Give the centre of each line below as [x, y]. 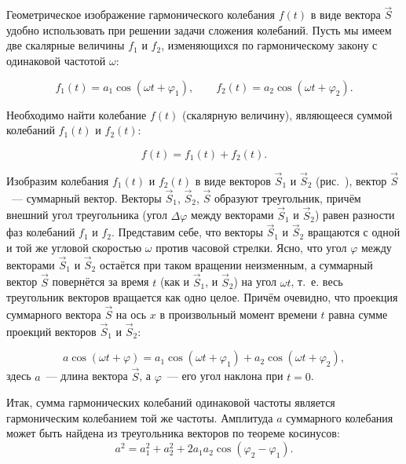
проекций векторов [51, 331]
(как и [175, 281]
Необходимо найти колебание [77, 114]
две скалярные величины [66, 45]
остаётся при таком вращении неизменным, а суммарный [236, 264]
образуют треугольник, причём [287, 197]
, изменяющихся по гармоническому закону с [269, 45]
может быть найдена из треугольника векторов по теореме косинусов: [173, 433]
